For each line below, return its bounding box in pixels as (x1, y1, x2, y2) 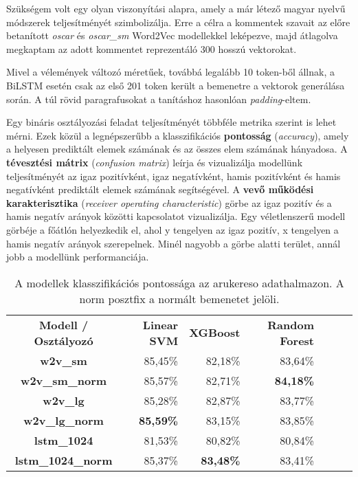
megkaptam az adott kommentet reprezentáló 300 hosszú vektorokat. (6, 41, 297, 56)
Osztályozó (34, 332, 93, 348)
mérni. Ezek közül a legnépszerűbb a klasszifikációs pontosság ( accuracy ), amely (6, 128, 349, 142)
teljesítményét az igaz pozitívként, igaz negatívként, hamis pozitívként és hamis (6, 168, 341, 183)
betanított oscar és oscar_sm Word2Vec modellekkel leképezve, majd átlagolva (6, 28, 338, 43)
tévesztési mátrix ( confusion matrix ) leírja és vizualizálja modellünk (6, 155, 303, 169)
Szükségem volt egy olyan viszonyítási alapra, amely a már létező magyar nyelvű (6, 1, 346, 15)
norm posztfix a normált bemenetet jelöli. (79, 290, 280, 307)
